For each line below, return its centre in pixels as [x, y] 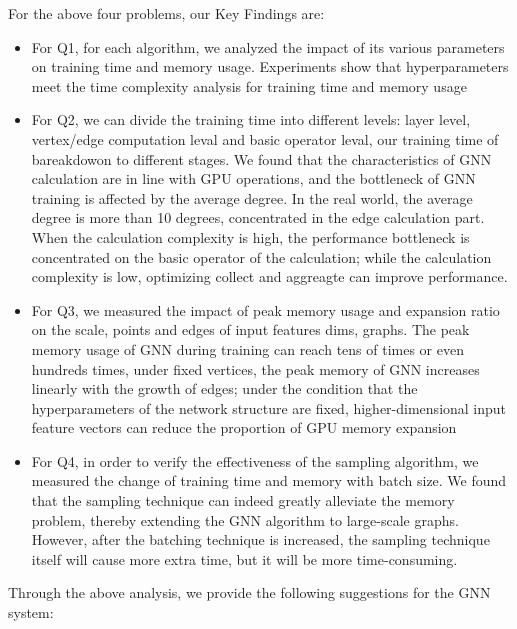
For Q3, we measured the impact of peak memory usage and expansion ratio [265, 309]
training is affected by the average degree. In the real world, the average [252, 197]
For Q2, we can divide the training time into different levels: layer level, [251, 119]
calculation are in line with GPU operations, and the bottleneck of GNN [253, 178]
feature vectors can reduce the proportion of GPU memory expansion [244, 427]
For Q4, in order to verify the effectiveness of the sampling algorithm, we [255, 460]
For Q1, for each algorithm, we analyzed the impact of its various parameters [268, 46]
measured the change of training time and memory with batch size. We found [269, 480]
